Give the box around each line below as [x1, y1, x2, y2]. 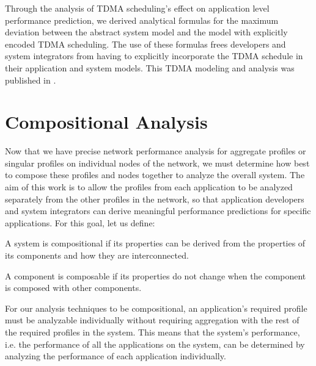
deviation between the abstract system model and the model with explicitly [5, 26, 288, 38]
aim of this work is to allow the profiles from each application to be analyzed [5, 181, 293, 193]
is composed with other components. [5, 281, 142, 294]
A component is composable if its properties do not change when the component [5, 269, 306, 282]
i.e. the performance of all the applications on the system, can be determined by [5, 337, 305, 350]
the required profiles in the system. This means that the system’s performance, [5, 326, 300, 338]
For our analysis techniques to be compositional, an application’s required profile [5, 301, 307, 314]
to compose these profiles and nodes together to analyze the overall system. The [5, 168, 305, 181]
